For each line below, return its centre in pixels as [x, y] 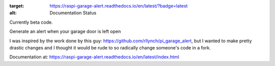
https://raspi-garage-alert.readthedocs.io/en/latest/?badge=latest [119, 6]
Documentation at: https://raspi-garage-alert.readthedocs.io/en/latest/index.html [94, 57]
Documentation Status [73, 13]
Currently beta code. [31, 22]
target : [17, 6]
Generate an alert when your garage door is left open [65, 31]
